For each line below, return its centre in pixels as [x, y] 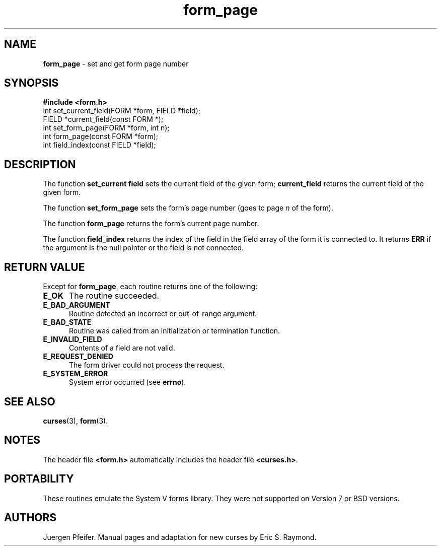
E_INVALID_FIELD [72, 339]
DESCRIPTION [40, 164]
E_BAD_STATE [67, 322]
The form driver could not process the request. [147, 365]
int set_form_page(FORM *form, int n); [106, 128]
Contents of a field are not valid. [122, 348]
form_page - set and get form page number [116, 63]
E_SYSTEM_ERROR [76, 374]
